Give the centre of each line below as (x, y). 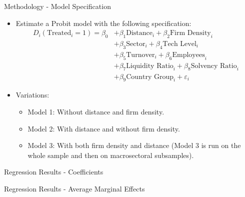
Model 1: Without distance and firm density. (96, 111)
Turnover (140, 55)
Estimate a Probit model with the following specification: (103, 23)
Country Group (150, 77)
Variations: (32, 95)
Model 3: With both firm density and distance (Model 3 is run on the (134, 145)
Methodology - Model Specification (57, 6)
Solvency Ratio (214, 66)
